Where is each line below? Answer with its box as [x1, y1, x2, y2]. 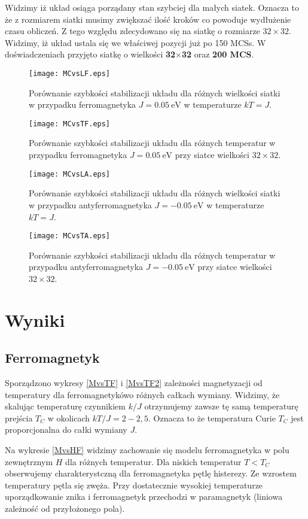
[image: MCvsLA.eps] [29, 169, 111, 178]
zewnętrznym [5, 455, 53, 468]
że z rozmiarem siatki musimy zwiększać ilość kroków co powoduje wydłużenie [5, 13, 291, 25]
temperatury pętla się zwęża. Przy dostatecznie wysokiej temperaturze [5, 478, 263, 491]
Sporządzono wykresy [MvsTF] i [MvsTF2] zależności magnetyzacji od [5, 377, 263, 389]
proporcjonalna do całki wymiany [5, 423, 127, 436]
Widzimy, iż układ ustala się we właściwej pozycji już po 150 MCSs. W [5, 36, 266, 48]
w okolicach [47, 411, 90, 424]
